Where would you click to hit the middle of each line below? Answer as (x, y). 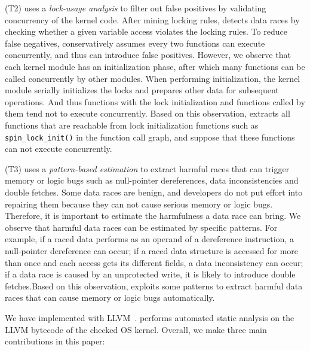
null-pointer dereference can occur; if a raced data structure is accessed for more (152, 250)
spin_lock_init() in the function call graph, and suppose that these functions (150, 137)
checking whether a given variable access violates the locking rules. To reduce (146, 31)
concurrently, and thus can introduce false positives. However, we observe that (148, 55)
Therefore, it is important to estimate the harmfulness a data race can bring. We (153, 216)
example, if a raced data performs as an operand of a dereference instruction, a (149, 239)
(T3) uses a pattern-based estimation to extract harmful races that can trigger (147, 168)
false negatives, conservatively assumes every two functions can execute (135, 43)
